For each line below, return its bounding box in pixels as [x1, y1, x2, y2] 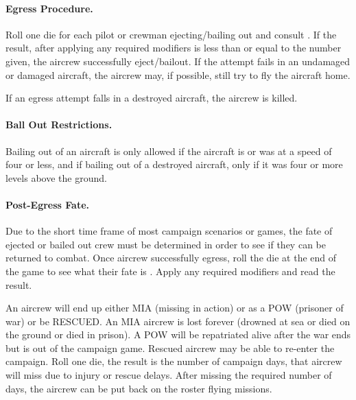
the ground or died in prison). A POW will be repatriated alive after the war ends [5, 327, 351, 342]
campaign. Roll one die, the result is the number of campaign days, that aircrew [5, 354, 342, 368]
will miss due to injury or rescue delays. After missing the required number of [5, 368, 332, 382]
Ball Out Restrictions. [5, 117, 112, 132]
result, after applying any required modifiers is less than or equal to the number [5, 40, 342, 55]
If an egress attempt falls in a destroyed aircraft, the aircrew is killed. [5, 91, 298, 105]
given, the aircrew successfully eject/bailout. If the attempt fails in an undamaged [5, 54, 351, 68]
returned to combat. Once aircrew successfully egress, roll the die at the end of [5, 250, 337, 265]
